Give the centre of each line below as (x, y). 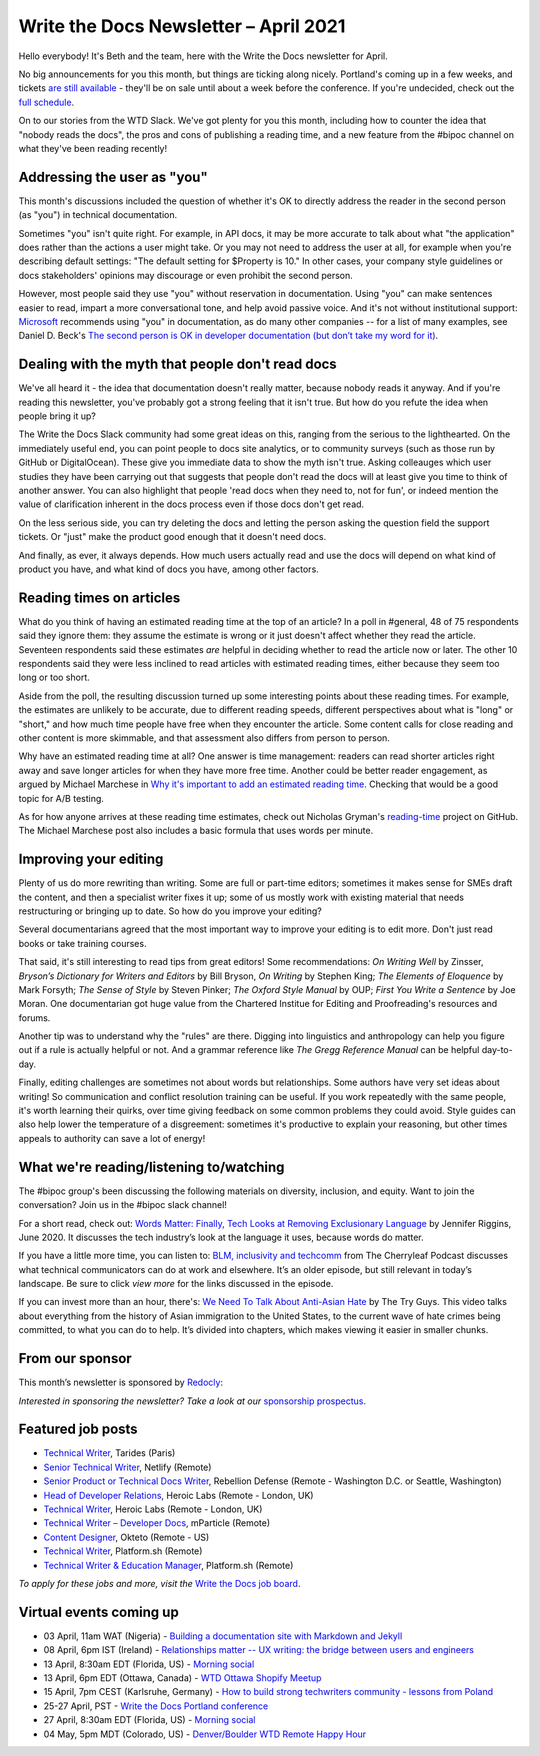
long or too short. (54, 677)
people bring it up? (57, 416)
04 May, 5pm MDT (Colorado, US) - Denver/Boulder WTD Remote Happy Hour (205, 1734)
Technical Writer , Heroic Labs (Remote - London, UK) (153, 1509)
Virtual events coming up (98, 1611)
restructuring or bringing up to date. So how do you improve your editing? (170, 911)
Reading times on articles (99, 597)
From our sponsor (75, 1358)
